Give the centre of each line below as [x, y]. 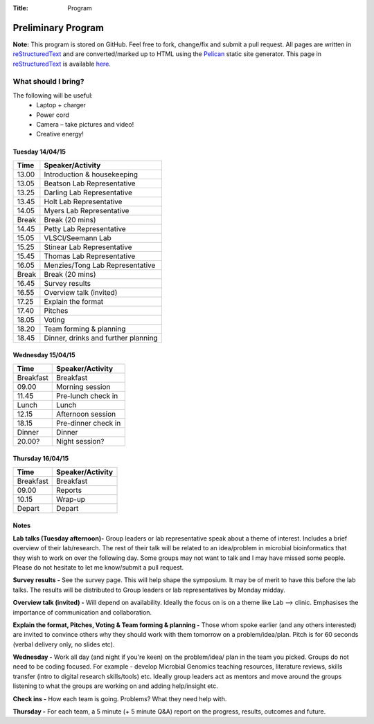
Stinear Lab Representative [88, 247]
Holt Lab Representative [83, 201]
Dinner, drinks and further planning [101, 338]
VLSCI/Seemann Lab [78, 237]
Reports [69, 490]
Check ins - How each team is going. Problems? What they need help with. [120, 698]
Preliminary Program [58, 28]
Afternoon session [86, 414]
